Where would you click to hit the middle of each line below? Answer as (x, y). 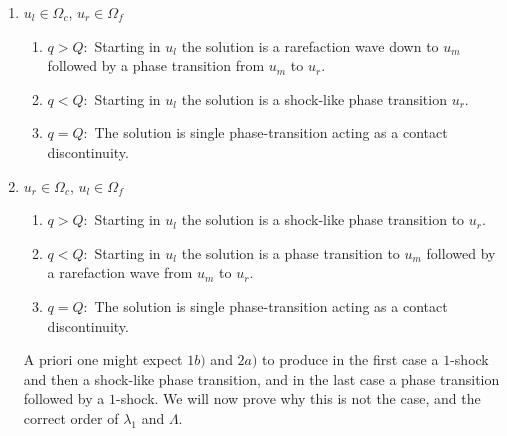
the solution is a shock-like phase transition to (323, 219)
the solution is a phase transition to (290, 252)
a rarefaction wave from (120, 272)
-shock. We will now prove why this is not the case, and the (298, 398)
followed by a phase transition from (156, 65)
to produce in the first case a (350, 359)
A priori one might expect (103, 359)
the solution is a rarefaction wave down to (310, 45)
